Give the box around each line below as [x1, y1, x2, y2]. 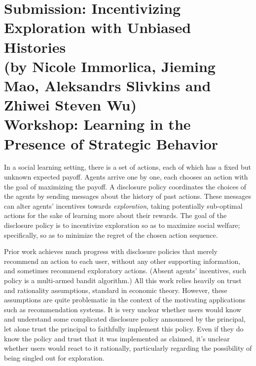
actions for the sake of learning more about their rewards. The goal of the [4, 210, 227, 220]
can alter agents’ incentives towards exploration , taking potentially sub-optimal [4, 200, 243, 211]
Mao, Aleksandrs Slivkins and [4, 75, 211, 95]
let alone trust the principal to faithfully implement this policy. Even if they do [4, 323, 244, 333]
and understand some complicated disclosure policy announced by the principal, [4, 314, 246, 324]
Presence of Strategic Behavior [4, 133, 219, 153]
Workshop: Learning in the [4, 114, 191, 134]
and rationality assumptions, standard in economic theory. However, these [4, 285, 227, 295]
